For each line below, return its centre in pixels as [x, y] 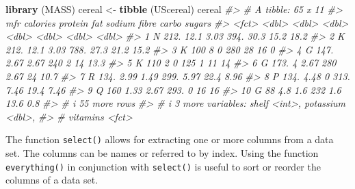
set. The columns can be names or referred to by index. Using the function [162, 153]
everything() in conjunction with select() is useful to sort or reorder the [163, 166]
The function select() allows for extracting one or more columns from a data [170, 139]
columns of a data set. [52, 180]
